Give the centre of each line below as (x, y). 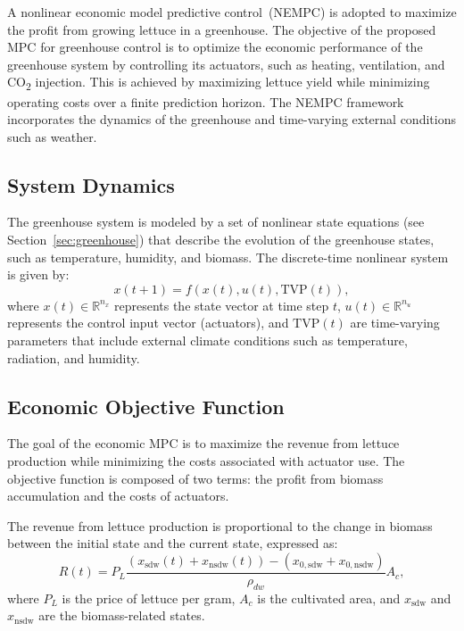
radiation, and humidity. (74, 357)
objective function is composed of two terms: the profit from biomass (195, 478)
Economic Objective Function (146, 406)
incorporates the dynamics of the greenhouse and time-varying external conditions (232, 119)
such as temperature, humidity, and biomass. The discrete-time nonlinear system (228, 257)
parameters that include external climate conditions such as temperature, (207, 340)
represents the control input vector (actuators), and (148, 323)
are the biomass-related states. (122, 615)
